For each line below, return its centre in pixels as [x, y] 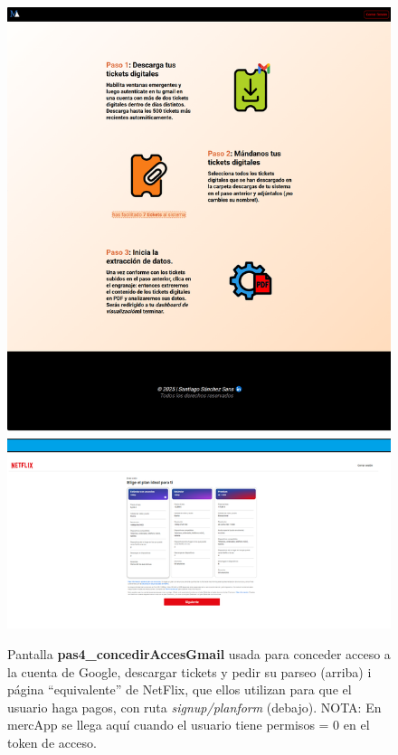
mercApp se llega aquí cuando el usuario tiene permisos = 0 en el [189, 725]
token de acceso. [52, 742]
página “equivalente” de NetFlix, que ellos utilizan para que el [180, 689]
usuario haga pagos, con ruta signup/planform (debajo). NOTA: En [194, 707]
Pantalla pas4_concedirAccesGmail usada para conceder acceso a [199, 653]
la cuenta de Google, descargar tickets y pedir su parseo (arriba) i [190, 671]
